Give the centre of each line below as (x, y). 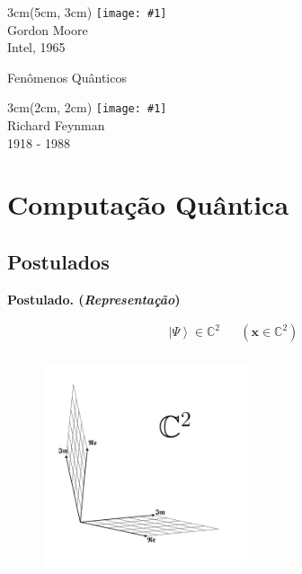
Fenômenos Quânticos (67, 77)
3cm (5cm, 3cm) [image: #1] (87, 12)
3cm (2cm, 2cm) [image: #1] (87, 107)
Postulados (58, 262)
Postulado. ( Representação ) (94, 299)
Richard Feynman (56, 125)
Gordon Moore (48, 29)
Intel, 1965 (36, 47)
